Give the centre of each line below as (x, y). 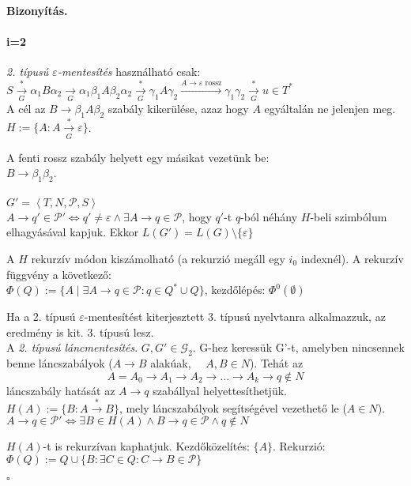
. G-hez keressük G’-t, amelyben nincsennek (298, 347)
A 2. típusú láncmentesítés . (72, 347)
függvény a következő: (59, 274)
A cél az (26, 109)
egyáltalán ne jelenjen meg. (330, 109)
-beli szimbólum (349, 216)
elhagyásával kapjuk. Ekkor (73, 232)
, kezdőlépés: (235, 290)
